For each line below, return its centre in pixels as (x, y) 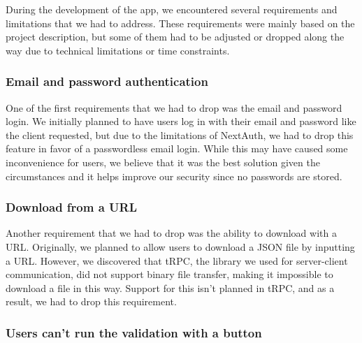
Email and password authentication (107, 81)
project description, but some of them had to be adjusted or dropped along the (175, 37)
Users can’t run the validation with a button (134, 332)
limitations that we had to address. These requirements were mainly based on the (180, 23)
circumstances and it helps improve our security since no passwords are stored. (174, 176)
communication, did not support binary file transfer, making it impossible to (169, 274)
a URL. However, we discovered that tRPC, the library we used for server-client (177, 260)
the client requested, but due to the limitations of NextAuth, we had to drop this (180, 134)
